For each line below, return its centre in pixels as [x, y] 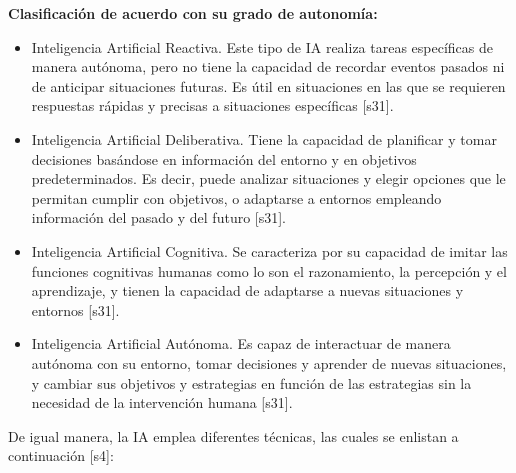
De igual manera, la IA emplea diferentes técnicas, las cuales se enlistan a [233, 435]
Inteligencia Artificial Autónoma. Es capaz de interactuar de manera [241, 343]
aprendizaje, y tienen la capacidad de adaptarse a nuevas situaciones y [247, 290]
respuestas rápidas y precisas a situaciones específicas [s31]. [212, 105]
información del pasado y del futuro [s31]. [159, 217]
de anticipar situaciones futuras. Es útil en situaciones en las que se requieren [268, 85]
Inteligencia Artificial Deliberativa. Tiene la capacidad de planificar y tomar [264, 138]
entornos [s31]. [75, 309]
